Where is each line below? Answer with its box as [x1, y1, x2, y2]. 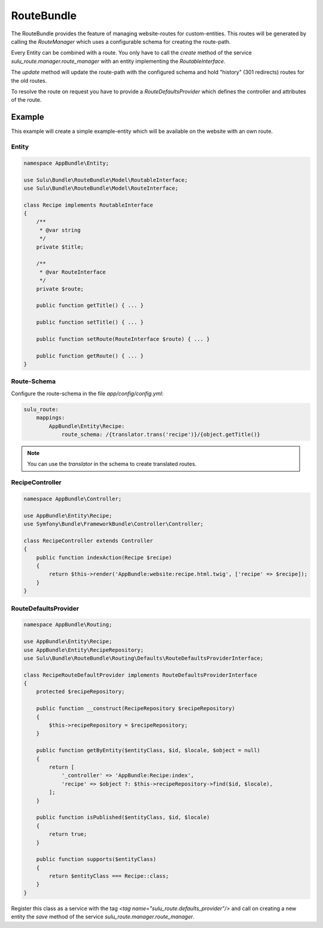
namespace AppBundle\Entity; [23, 159, 109, 166]
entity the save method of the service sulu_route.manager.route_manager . [11, 913, 195, 920]
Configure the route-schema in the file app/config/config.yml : [11, 390, 164, 397]
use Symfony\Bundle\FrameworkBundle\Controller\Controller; [23, 521, 204, 527]
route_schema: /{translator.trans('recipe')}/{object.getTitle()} [61, 431, 260, 438]
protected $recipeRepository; [36, 689, 125, 695]
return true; [48, 831, 87, 838]
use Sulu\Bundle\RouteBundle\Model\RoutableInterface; [23, 177, 188, 183]
